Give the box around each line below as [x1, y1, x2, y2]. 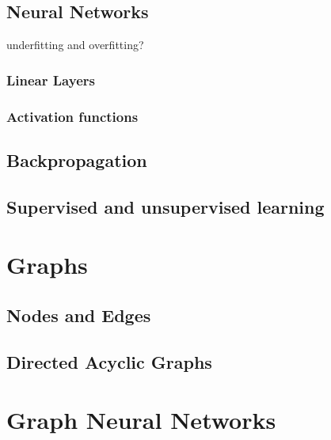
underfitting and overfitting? [6, 36, 144, 53]
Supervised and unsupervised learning [6, 194, 325, 218]
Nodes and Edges [6, 302, 151, 327]
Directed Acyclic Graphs [6, 349, 212, 374]
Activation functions [6, 106, 139, 126]
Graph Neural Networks [6, 404, 276, 436]
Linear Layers [6, 70, 95, 89]
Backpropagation [6, 147, 147, 172]
